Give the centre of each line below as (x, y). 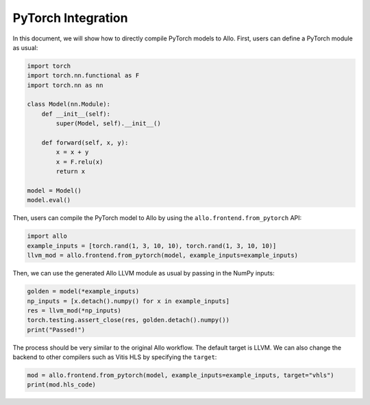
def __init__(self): (76, 114)
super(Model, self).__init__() (108, 124)
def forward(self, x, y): (85, 143)
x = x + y (72, 152)
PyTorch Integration (70, 18)
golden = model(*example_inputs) (83, 292)
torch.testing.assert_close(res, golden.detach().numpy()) (128, 320)
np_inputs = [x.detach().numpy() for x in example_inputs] (128, 301)
